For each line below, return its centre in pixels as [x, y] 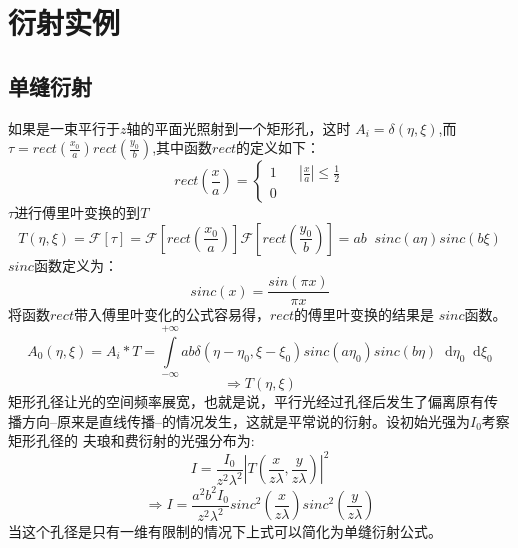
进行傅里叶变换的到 [77, 212]
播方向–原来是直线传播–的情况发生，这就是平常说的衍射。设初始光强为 [239, 420]
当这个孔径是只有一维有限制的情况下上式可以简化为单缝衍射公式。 [225, 531]
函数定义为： [75, 264]
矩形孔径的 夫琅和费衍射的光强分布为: [131, 440]
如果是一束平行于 [64, 127]
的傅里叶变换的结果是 [363, 314]
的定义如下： [278, 147]
